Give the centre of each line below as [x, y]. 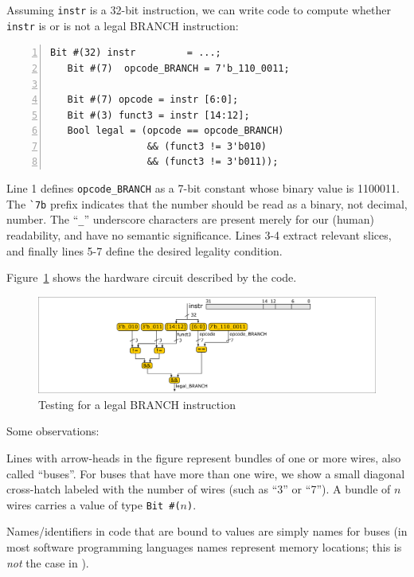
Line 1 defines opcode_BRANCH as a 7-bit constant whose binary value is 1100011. [203, 188]
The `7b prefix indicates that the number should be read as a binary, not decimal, [207, 203]
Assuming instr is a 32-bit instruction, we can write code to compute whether [199, 10]
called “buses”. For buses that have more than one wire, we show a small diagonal [206, 473]
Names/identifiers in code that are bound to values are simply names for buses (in [207, 531]
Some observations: [53, 431]
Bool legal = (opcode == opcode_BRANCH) [176, 131]
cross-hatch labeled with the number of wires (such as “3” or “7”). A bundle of [199, 489]
